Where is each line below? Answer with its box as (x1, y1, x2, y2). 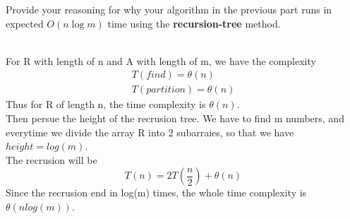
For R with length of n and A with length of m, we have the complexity (6, 53, 316, 68)
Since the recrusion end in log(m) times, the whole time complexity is (6, 185, 307, 200)
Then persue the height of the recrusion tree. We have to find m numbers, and (6, 111, 344, 126)
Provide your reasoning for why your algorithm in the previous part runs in (6, 2, 332, 16)
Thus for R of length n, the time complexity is (6, 97, 206, 112)
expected (6, 16, 44, 30)
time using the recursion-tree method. (107, 16, 281, 30)
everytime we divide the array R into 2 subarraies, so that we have (6, 124, 294, 139)
